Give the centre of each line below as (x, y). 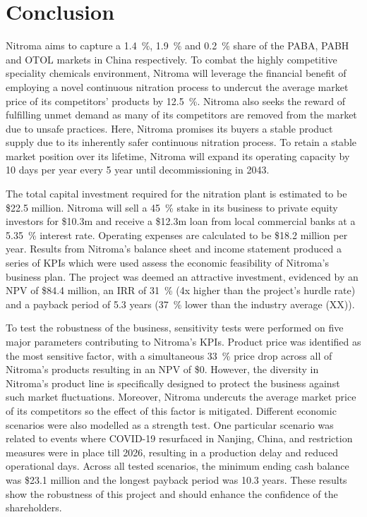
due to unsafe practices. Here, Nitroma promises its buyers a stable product (169, 128)
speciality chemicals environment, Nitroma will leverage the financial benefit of (176, 73)
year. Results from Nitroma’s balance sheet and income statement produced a (174, 249)
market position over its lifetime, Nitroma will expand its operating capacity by (178, 156)
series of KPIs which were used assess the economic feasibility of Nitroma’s (167, 263)
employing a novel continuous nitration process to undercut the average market (177, 86)
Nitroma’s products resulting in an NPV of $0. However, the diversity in (162, 369)
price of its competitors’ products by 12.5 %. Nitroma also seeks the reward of (175, 101)
